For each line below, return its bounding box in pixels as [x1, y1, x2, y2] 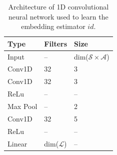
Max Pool [7, 101, 37, 111]
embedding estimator [21, 21, 85, 31]
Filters [44, 38, 67, 48]
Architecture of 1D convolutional [8, 1, 109, 11]
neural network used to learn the [8, 11, 108, 21]
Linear [7, 138, 27, 148]
